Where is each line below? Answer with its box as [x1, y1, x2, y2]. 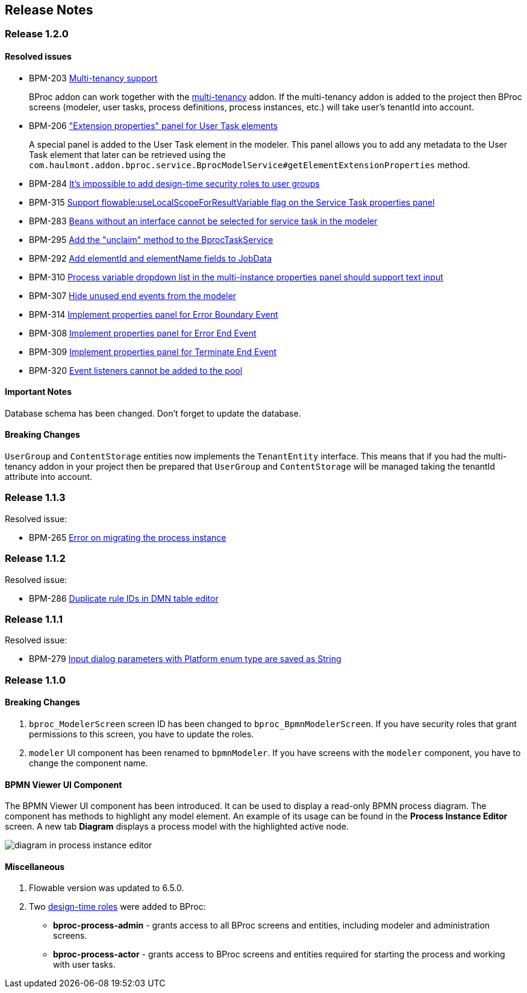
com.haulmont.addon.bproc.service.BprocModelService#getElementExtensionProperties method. [29, 159, 470, 170]
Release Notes [5, 2, 93, 17]
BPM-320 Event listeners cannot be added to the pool [29, 365, 243, 376]
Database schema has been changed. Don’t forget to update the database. [5, 408, 301, 418]
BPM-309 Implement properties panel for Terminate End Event [29, 346, 277, 357]
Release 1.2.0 [5, 28, 69, 40]
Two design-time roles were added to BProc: [29, 901, 206, 912]
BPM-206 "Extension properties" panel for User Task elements [29, 120, 278, 131]
